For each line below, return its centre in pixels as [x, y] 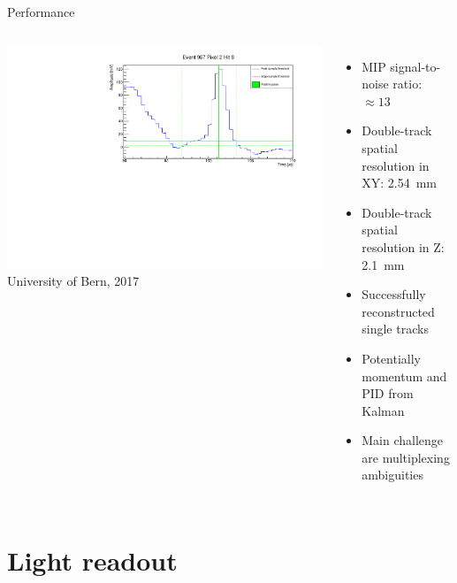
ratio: [407, 84]
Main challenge [403, 440]
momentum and [404, 376]
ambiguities [392, 475]
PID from [388, 393]
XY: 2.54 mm [400, 183]
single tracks [395, 329]
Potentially [391, 358]
